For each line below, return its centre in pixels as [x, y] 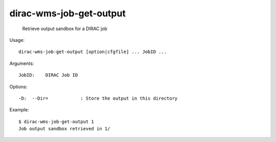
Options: [18, 86]
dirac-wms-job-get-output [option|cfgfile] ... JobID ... [93, 52]
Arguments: [22, 63]
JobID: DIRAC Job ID [48, 75]
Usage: [17, 40]
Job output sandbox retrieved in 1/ [64, 129]
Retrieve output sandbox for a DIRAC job [65, 29]
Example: [19, 110]
